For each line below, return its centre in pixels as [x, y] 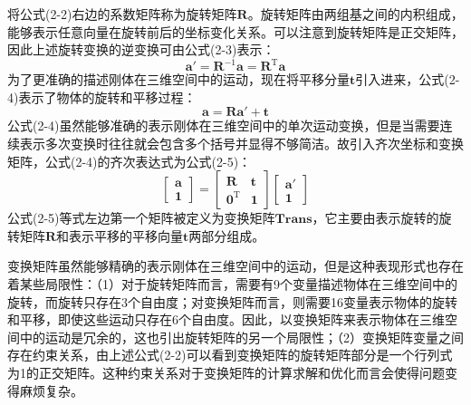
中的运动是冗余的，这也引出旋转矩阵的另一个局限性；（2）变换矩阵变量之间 [241, 337]
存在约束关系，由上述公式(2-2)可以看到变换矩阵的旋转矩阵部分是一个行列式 [230, 355]
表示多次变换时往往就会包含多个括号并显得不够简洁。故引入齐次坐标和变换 [241, 144]
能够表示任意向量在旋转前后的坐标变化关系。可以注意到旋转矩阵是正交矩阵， [235, 31]
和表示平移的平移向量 [120, 235]
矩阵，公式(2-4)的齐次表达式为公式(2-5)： [130, 161]
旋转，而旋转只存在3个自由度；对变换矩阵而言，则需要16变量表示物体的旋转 [232, 301]
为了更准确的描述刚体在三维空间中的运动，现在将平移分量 [178, 79]
